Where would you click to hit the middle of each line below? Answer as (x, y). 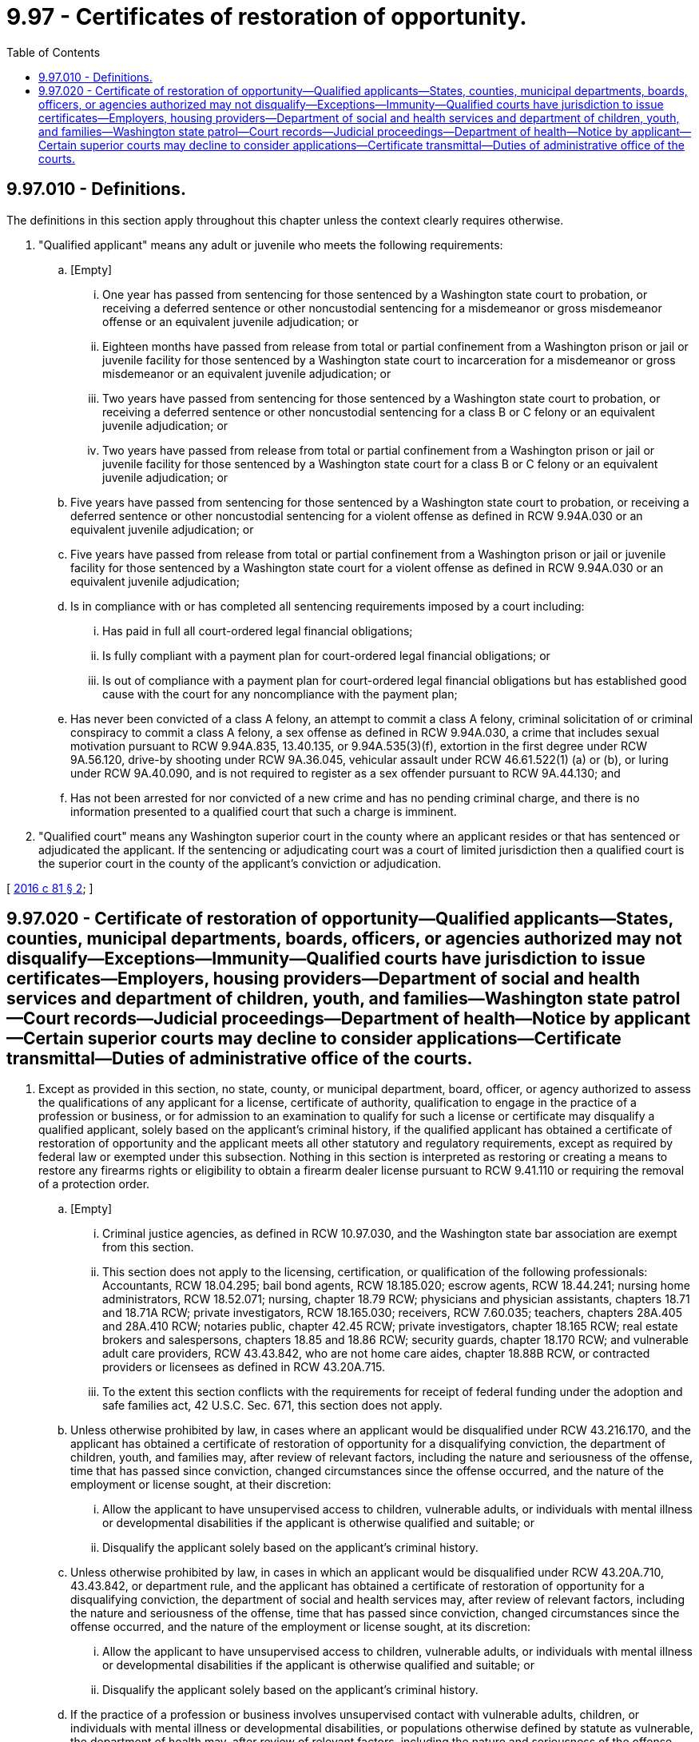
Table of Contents (54, 52)
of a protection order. (94, 1184)
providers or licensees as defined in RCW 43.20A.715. (244, 1367)
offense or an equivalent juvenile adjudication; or (230, 321)
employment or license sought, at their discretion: (201, 1485)
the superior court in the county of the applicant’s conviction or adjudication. (240, 863)
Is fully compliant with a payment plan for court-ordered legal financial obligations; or (326, 655)
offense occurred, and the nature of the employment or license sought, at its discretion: (300, 1627)
